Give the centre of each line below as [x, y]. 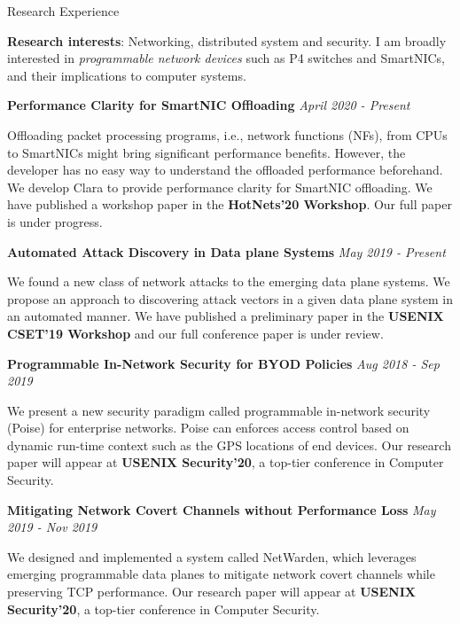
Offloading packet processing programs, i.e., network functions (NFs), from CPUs [227, 134]
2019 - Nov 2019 [52, 527]
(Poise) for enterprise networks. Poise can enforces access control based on [208, 428]
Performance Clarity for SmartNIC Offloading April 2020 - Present [209, 105]
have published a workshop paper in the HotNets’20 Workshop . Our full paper [230, 204]
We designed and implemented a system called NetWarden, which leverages [212, 556]
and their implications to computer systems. [127, 75]
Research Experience [63, 11]
